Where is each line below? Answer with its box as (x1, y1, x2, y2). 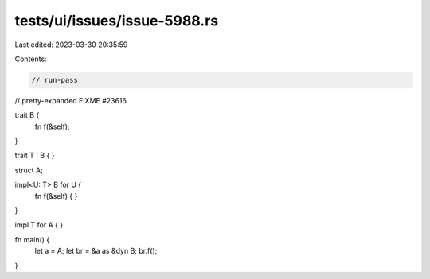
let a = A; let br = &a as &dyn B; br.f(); (34, 246, 158, 256)
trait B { (14, 110, 40, 120)
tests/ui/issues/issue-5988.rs (14, 12, 219, 29)
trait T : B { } (14, 151, 55, 161)
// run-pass (31, 76, 79, 84)
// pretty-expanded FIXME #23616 (14, 95, 127, 105)
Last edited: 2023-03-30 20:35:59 (14, 40, 128, 49)
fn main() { (14, 234, 50, 244)
